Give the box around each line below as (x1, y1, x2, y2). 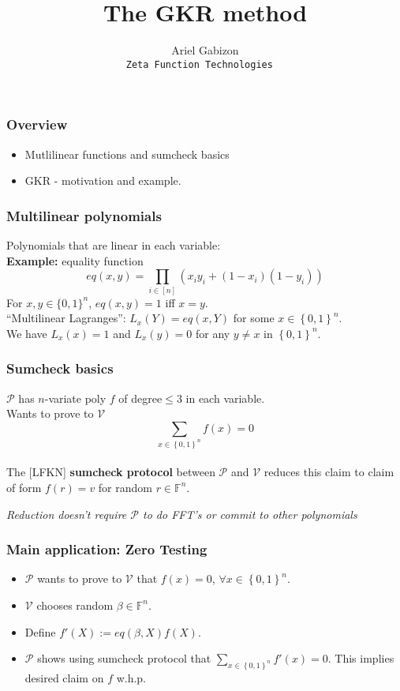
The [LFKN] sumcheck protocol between (6, 464, 215, 480)
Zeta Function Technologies (125, 58, 273, 70)
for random (98, 479, 152, 495)
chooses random (36, 596, 114, 613)
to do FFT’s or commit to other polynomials (142, 505, 357, 522)
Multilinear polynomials (6, 205, 162, 225)
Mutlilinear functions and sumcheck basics (24, 145, 230, 162)
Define (24, 623, 56, 640)
